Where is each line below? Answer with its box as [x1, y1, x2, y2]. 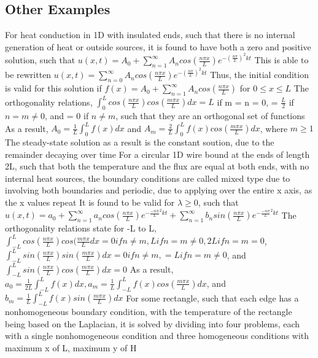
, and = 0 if [45, 109, 89, 122]
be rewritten [5, 68, 52, 81]
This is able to [254, 53, 309, 66]
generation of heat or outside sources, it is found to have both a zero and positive [5, 40, 311, 53]
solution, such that [5, 53, 76, 66]
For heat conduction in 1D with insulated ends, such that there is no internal [5, 28, 295, 41]
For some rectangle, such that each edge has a [126, 291, 299, 304]
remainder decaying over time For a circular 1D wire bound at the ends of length [5, 147, 310, 160]
